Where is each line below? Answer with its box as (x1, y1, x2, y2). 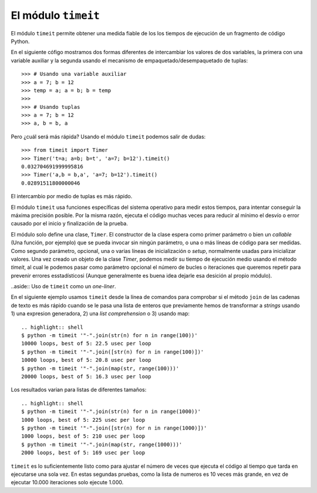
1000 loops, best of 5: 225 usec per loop (21, 417, 146, 423)
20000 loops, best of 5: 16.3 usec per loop (21, 374, 152, 379)
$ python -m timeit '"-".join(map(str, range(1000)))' (21, 441, 183, 448)
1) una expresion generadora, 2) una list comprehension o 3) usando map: (11, 310, 190, 317)
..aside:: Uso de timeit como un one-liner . (11, 283, 116, 290)
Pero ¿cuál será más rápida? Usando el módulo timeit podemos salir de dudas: (11, 133, 206, 140)
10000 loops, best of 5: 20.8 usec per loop (21, 357, 152, 364)
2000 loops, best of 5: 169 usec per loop (21, 449, 146, 456)
